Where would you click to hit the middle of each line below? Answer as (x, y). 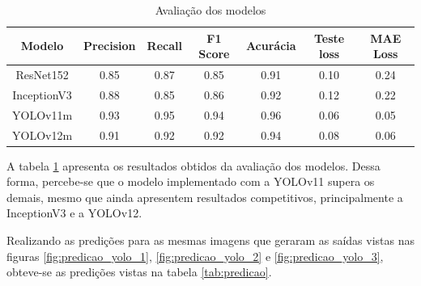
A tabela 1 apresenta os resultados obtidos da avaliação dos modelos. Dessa (193, 165)
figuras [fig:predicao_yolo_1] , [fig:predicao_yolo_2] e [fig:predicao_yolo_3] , (195, 256)
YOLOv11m (43, 114)
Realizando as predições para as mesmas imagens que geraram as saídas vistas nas (211, 240)
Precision (110, 46)
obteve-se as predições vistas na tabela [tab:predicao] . (139, 272)
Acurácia (271, 46)
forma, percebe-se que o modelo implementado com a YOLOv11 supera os (191, 181)
